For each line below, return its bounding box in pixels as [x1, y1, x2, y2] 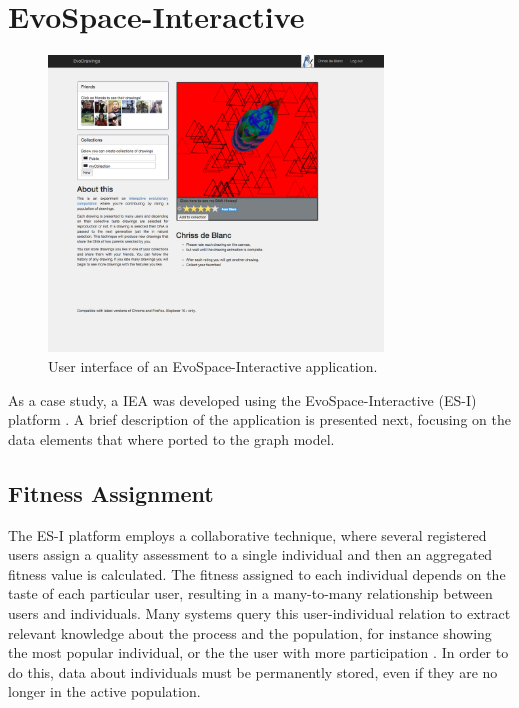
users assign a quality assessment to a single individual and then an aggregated [8, 544, 493, 565]
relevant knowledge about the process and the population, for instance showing [8, 622, 492, 643]
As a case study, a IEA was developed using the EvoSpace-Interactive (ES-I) [8, 389, 477, 410]
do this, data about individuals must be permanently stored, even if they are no [8, 661, 498, 682]
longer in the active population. [8, 681, 201, 702]
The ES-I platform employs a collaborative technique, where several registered [8, 524, 487, 545]
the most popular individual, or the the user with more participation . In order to [8, 642, 509, 663]
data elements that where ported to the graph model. [8, 428, 335, 449]
